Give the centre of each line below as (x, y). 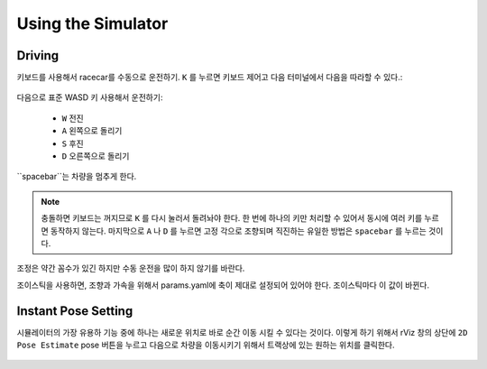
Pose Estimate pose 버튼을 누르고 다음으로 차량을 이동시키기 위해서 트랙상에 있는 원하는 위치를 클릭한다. (206, 345)
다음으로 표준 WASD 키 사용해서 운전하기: (90, 97)
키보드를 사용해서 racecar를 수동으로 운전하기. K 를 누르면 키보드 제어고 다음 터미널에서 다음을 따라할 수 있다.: (210, 78)
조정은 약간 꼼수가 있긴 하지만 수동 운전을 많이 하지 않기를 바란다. (131, 268)
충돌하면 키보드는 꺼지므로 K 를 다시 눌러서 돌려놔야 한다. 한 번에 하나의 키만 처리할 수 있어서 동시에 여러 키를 (232, 218)
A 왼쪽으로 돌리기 (92, 131)
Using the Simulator (92, 23)
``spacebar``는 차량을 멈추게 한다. (77, 177)
